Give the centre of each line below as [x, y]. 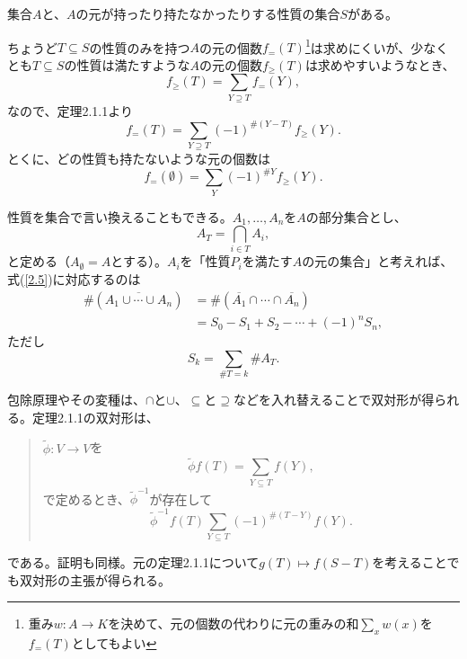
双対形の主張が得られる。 [95, 579]
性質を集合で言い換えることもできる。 [120, 216]
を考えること [410, 562]
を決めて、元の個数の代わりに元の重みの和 [233, 623]
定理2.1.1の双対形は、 [95, 417]
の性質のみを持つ [140, 47]
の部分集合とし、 [356, 216]
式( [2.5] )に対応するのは [74, 279]
